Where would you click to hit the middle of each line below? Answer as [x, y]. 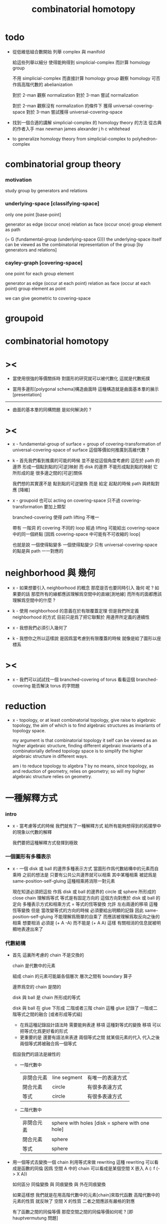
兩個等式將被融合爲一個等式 [48, 1044]
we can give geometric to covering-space [48, 299]
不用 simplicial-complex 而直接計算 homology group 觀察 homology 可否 [86, 78]
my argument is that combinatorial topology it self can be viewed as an [85, 740]
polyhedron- [145, 139]
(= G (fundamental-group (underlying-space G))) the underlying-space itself [83, 239]
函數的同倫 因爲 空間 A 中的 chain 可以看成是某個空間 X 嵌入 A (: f [88, 1169]
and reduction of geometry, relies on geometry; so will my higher [79, 771]
